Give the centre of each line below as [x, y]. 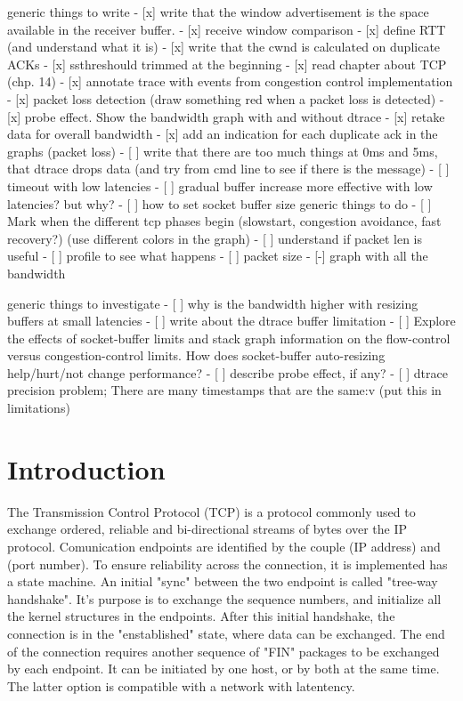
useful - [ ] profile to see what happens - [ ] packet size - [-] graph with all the [218, 256]
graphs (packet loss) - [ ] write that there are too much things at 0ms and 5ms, [223, 151]
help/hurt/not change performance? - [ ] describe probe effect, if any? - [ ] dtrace [227, 372]
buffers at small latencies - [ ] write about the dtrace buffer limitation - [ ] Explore [231, 321]
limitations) [39, 408]
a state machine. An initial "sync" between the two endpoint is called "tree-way [223, 581]
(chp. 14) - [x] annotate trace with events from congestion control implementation [230, 81]
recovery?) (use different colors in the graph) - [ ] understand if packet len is [215, 238]
